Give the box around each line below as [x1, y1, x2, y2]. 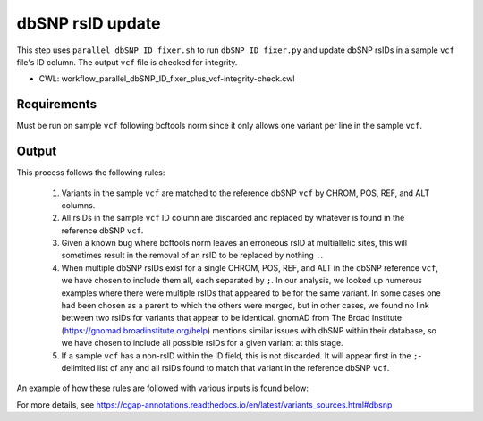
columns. [61, 199, 96, 210]
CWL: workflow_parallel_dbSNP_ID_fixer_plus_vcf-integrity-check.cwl [38, 73, 295, 84]
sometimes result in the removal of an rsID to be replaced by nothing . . [61, 250, 324, 261]
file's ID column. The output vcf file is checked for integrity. [16, 56, 238, 67]
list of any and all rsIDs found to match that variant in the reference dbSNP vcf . [97, 363, 390, 373]
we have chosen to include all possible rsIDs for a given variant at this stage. [61, 338, 343, 349]
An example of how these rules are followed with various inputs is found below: [16, 383, 309, 393]
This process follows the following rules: [16, 167, 165, 178]
